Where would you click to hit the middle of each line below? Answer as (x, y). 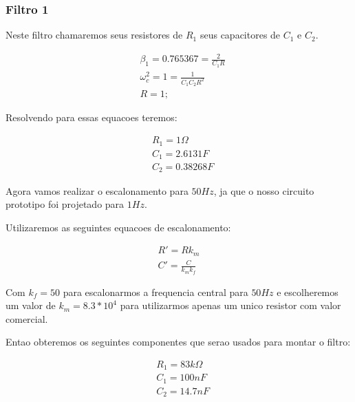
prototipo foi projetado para (65, 204)
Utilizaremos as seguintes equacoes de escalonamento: (118, 227)
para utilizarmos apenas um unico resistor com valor (230, 305)
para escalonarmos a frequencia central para (155, 292)
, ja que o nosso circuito (264, 190)
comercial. (27, 318)
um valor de (31, 305)
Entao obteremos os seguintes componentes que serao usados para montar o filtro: (178, 342)
